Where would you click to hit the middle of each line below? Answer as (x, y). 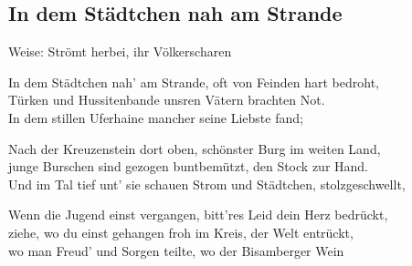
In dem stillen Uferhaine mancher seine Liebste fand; (156, 117)
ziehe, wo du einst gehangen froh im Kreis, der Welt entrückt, (181, 232)
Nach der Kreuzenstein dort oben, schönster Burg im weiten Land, (195, 148)
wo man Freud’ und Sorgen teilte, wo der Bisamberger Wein (176, 250)
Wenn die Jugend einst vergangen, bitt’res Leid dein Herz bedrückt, (198, 215)
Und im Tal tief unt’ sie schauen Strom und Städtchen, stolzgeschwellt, (207, 184)
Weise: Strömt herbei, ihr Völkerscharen (120, 51)
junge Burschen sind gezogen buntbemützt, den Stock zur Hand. (189, 166)
